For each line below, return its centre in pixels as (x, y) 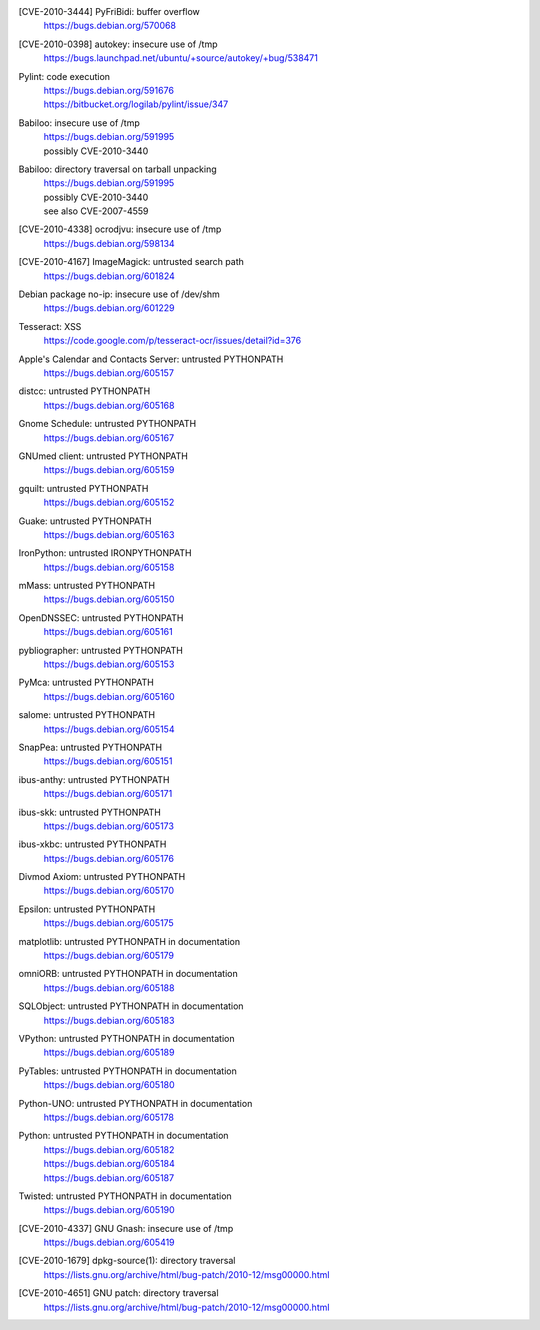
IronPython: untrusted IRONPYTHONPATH (105, 553)
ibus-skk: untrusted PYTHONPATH (90, 812)
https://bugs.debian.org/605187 (109, 1177)
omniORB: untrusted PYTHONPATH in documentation (128, 974)
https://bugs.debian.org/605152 (109, 502)
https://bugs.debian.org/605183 (109, 1020)
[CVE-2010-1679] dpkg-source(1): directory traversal (127, 1261)
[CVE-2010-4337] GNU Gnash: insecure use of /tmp (126, 1228)
